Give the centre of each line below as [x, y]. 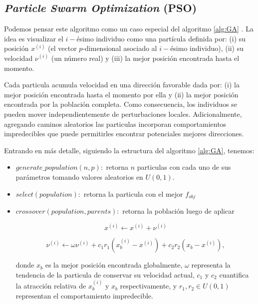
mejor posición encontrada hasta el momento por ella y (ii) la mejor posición [121, 94]
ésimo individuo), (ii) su [207, 48]
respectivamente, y [148, 286]
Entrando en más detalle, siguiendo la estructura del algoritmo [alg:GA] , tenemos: [129, 150]
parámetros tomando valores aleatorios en [79, 176]
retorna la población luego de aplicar [178, 210]
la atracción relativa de [51, 286]
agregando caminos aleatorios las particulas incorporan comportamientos [115, 124]
